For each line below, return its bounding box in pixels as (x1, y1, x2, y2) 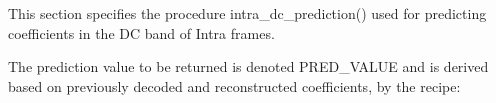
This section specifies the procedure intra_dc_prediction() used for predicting (8, 3, 487, 23)
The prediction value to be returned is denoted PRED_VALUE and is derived (8, 56, 489, 77)
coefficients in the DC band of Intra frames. (8, 22, 275, 43)
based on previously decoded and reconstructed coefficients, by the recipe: (8, 75, 461, 96)
